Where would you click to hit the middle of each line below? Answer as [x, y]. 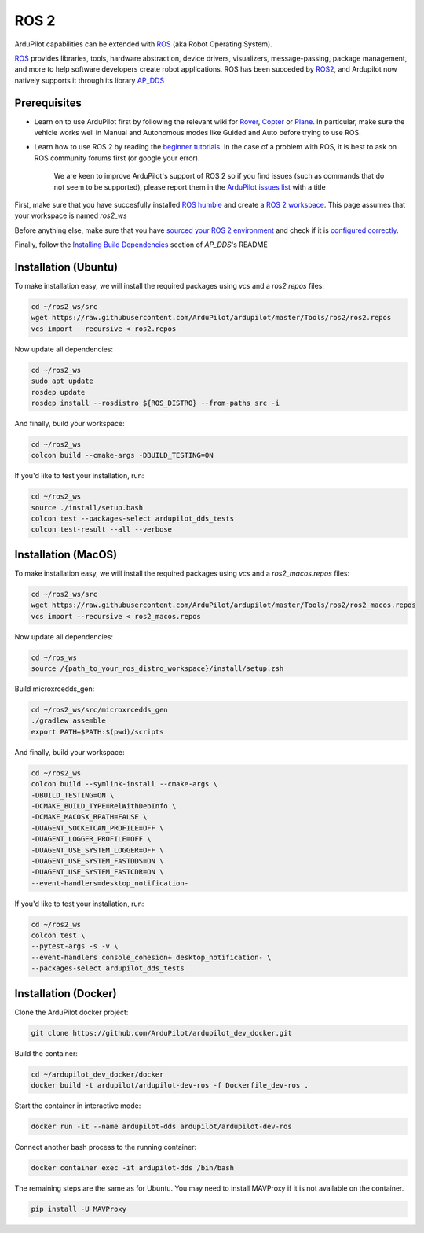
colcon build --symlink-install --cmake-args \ [124, 784]
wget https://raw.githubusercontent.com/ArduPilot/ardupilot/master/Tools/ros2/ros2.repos [211, 318]
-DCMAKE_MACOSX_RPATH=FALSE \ [89, 817]
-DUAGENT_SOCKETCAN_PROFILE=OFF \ [97, 828]
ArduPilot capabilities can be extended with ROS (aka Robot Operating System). [143, 44]
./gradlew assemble [68, 721]
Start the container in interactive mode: [78, 1106]
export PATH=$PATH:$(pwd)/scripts [97, 732]
